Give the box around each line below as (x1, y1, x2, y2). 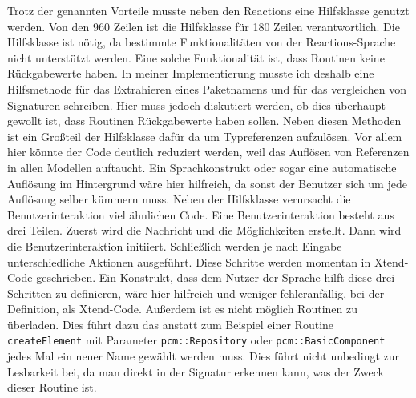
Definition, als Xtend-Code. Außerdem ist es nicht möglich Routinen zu (7, 300, 357, 317)
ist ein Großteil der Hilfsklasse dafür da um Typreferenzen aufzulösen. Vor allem (7, 127, 402, 144)
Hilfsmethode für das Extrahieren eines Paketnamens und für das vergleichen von (7, 80, 406, 97)
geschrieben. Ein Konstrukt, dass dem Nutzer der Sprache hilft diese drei (36, 269, 395, 286)
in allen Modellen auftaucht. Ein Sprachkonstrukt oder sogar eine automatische (7, 159, 397, 175)
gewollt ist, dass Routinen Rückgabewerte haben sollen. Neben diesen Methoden (7, 112, 402, 129)
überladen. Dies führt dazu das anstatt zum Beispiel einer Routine (7, 316, 334, 332)
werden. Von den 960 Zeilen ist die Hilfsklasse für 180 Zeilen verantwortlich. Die (7, 18, 400, 34)
